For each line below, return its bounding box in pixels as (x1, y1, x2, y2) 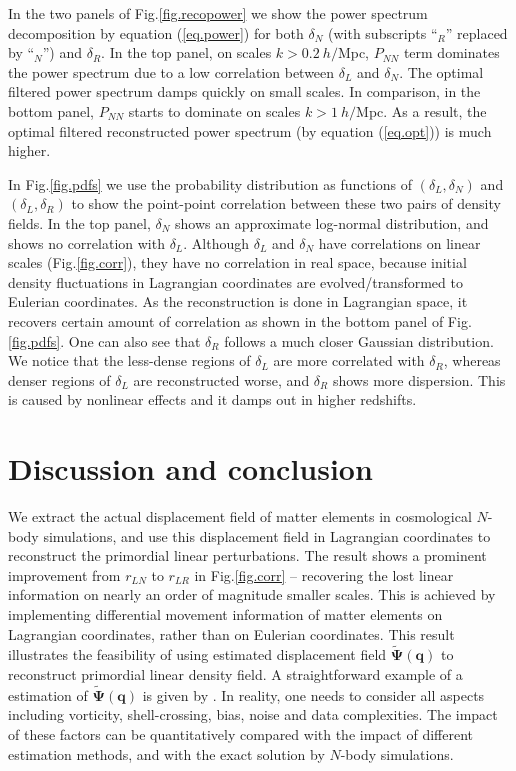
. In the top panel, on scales (101, 42, 272, 63)
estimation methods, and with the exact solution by (8, 743, 325, 764)
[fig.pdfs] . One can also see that (8, 330, 201, 351)
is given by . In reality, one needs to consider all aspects (142, 684, 485, 705)
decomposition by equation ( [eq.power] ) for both (8, 22, 304, 43)
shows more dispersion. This (332, 369, 506, 390)
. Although (183, 232, 250, 253)
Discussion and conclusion (8, 448, 373, 489)
